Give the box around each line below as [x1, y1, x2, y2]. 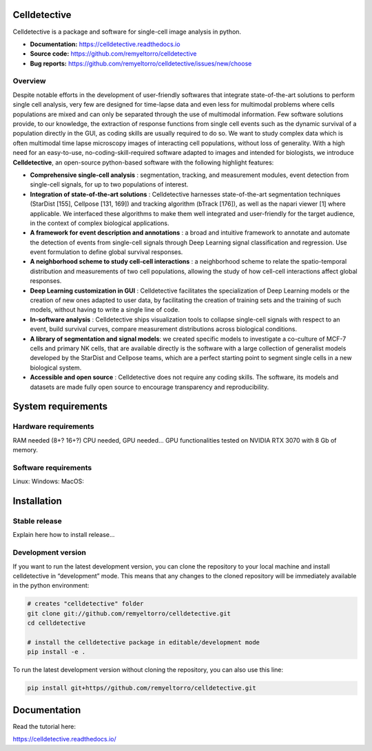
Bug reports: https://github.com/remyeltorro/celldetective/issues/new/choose [30, 59, 252, 67]
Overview [12, 76, 46, 86]
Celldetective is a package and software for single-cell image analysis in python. [12, 28, 241, 36]
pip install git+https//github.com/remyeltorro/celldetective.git [27, 684, 256, 692]
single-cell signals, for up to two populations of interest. [30, 180, 189, 189]
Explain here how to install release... [12, 531, 115, 539]
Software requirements [12, 463, 92, 472]
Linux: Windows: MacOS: [12, 477, 84, 485]
